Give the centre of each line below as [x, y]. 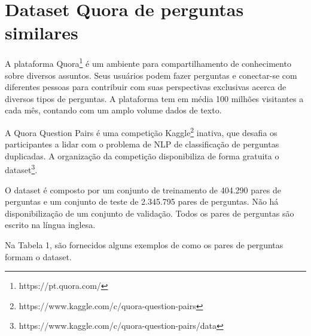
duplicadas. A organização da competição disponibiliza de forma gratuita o [142, 155]
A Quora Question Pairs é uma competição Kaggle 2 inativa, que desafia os [141, 131]
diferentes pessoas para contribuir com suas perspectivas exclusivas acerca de [146, 87]
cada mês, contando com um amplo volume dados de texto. [113, 110]
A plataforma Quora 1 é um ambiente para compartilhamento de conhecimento [148, 62]
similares [42, 33]
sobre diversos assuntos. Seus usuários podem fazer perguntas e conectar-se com [151, 75]
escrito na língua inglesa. [50, 225]
